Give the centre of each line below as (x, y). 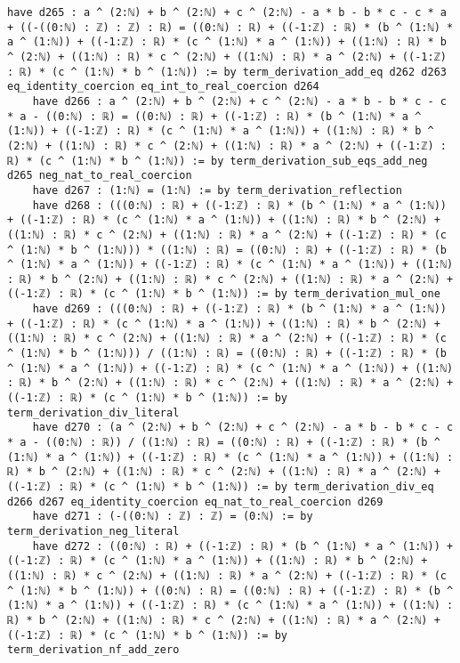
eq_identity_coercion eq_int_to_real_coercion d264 (163, 87)
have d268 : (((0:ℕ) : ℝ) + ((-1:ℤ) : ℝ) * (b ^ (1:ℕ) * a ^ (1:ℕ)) (239, 205)
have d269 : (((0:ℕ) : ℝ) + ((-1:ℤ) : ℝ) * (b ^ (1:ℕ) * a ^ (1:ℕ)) (239, 309)
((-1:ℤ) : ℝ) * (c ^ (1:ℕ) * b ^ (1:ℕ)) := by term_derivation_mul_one (224, 294)
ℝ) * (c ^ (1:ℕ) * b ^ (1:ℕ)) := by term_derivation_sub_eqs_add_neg (218, 161)
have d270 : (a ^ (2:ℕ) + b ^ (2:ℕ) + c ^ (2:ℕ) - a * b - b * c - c (243, 428)
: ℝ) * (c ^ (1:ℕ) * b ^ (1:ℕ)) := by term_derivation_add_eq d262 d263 (227, 72)
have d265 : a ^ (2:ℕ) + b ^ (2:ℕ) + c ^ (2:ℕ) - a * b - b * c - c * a (227, 12)
